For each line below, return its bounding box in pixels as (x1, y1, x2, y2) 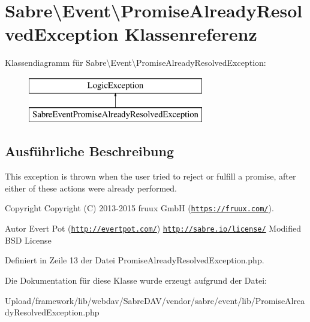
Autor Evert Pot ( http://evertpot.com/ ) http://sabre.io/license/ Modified (5, 222, 302, 235)
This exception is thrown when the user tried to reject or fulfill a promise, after (5, 170, 296, 183)
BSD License (5, 233, 52, 246)
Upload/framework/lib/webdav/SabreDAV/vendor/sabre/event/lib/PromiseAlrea (5, 294, 305, 306)
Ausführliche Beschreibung (5, 142, 174, 160)
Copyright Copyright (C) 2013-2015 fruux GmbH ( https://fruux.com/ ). (5, 202, 274, 214)
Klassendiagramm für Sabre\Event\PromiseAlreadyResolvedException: (5, 56, 266, 69)
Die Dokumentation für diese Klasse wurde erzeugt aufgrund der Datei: (5, 274, 267, 286)
